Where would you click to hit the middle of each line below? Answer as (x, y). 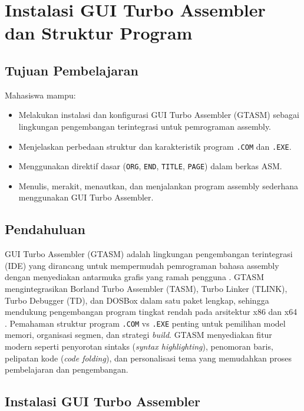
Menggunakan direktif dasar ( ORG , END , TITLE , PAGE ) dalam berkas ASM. (150, 166)
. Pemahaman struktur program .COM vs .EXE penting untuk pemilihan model (145, 323)
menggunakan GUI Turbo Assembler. (86, 197)
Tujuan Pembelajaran (72, 70)
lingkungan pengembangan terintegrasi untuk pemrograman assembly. (145, 126)
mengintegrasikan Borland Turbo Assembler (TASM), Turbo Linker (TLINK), (146, 289)
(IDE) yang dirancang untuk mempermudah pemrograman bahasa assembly (142, 265)
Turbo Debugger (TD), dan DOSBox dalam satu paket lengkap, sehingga (137, 300)
